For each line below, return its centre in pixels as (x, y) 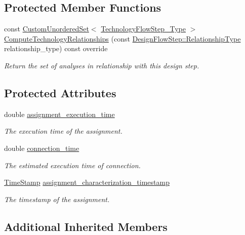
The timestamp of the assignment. (57, 199)
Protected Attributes (60, 92)
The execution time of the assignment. (63, 131)
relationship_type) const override (56, 48)
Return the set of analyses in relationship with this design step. (102, 65)
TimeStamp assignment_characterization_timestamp (87, 182)
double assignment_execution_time (59, 114)
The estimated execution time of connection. (72, 165)
